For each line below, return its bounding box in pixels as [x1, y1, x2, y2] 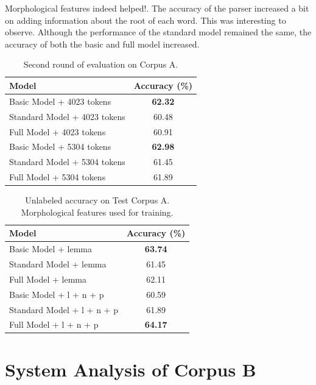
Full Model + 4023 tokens [9, 125, 106, 138]
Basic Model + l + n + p [9, 288, 104, 300]
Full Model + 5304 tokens [9, 171, 106, 183]
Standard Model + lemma [9, 258, 107, 270]
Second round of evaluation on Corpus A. [23, 58, 178, 71]
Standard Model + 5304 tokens [9, 155, 125, 168]
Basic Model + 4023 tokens [9, 94, 111, 107]
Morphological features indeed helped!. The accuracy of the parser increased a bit [5, 2, 309, 14]
